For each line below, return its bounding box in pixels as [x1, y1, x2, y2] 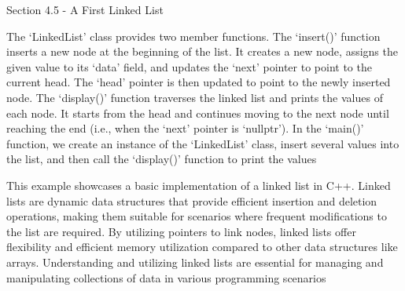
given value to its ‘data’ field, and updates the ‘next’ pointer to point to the [6, 58, 372, 75]
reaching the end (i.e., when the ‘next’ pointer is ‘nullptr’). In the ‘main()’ [6, 120, 364, 136]
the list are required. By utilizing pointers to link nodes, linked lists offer [6, 223, 356, 239]
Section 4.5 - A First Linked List [6, 2, 164, 17]
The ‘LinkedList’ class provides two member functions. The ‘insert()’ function [6, 27, 381, 44]
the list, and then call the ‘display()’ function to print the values [6, 151, 317, 167]
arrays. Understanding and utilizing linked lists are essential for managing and [6, 253, 384, 270]
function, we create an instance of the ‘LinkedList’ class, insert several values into [6, 135, 399, 151]
